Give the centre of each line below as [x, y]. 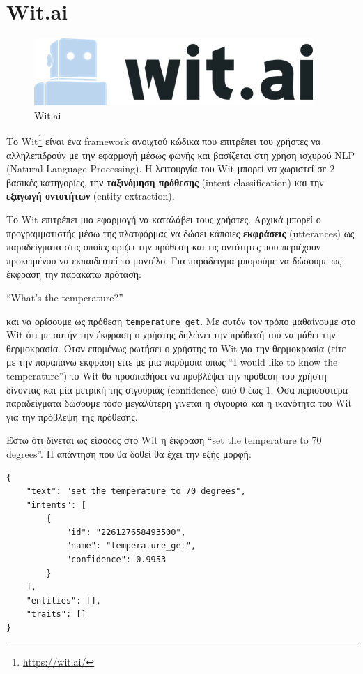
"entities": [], [64, 600]
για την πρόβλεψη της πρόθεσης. [72, 416]
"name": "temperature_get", [131, 546]
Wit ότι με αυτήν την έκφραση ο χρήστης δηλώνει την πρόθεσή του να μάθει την [171, 335]
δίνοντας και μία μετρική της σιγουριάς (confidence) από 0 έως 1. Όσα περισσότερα [177, 389]
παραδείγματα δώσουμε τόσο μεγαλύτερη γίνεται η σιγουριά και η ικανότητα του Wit [179, 403]
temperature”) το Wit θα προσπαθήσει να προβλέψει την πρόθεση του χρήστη [167, 375]
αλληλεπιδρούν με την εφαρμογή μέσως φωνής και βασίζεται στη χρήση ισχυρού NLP [181, 155]
